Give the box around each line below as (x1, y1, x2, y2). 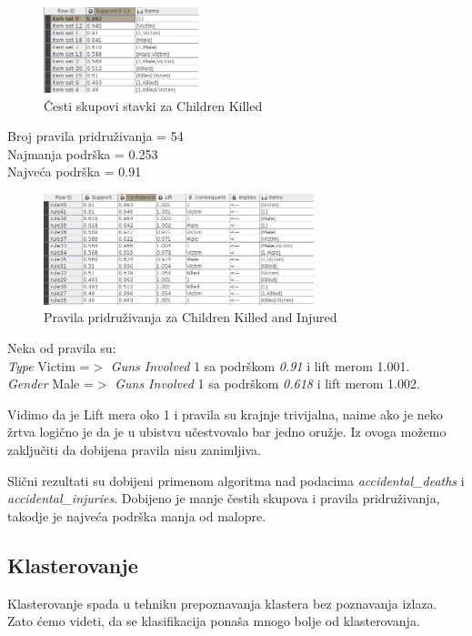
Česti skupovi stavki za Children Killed (44, 96, 263, 115)
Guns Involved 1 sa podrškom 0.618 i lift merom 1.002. (115, 374, 420, 393)
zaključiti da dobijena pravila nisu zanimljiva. (7, 440, 262, 459)
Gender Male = (7, 374, 94, 393)
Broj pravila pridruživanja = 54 (7, 126, 184, 146)
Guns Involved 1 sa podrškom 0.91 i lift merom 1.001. (110, 356, 410, 375)
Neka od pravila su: (7, 338, 116, 358)
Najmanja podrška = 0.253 (7, 144, 158, 163)
